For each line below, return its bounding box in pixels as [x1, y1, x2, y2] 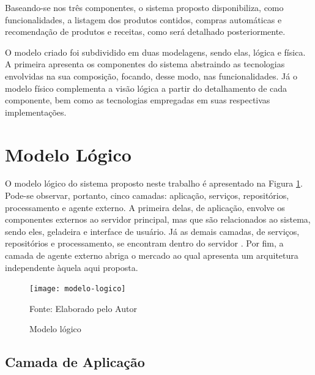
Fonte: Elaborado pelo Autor [29, 302, 137, 314]
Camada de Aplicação [5, 352, 145, 371]
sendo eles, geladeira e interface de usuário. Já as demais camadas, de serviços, [5, 225, 300, 237]
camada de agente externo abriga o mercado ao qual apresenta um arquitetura [5, 249, 298, 262]
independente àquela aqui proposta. [5, 261, 138, 273]
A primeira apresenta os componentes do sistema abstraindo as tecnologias [5, 58, 285, 70]
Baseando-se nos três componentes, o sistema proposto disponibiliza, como [5, 1, 284, 13]
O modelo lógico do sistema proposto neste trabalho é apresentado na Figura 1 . [5, 177, 303, 190]
